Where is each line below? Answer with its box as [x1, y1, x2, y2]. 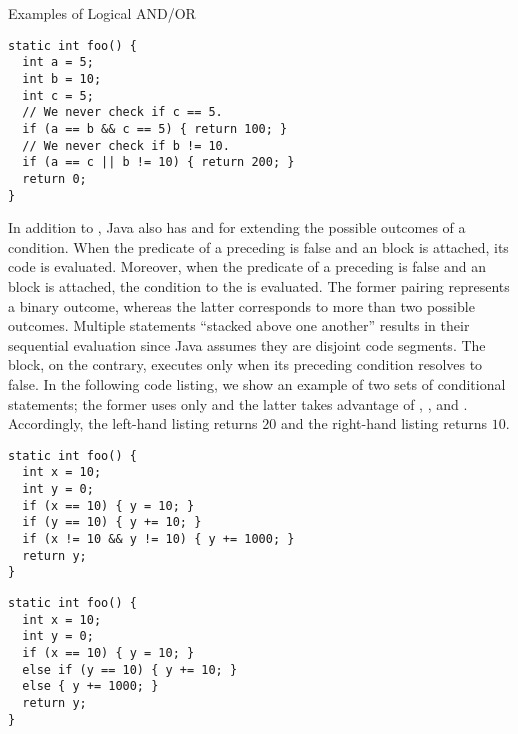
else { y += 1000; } [22, 679, 159, 694]
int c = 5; [22, 88, 94, 103]
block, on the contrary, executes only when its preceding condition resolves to [8, 354, 483, 375]
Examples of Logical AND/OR [8, 3, 196, 23]
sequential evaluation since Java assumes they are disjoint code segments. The [8, 334, 486, 355]
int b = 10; [22, 71, 102, 86]
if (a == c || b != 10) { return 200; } [22, 155, 295, 170]
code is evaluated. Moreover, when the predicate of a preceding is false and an [8, 256, 486, 277]
